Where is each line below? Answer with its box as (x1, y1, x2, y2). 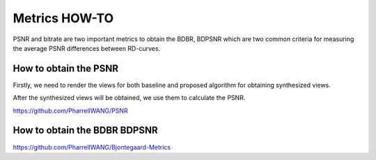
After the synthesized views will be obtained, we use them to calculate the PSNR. (13, 94, 246, 102)
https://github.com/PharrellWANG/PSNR (13, 106, 128, 115)
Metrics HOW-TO (13, 10, 114, 26)
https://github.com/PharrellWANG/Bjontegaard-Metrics (13, 143, 171, 151)
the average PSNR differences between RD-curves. (13, 44, 160, 52)
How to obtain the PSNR (13, 63, 118, 74)
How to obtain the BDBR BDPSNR (13, 125, 158, 136)
